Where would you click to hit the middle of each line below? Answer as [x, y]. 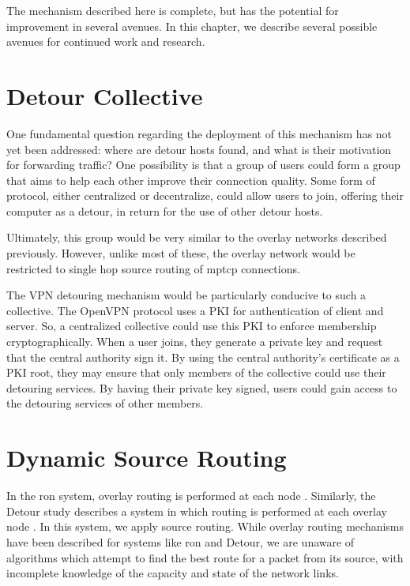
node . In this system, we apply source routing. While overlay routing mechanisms [205, 526]
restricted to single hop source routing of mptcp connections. [153, 268]
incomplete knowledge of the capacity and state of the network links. [173, 573]
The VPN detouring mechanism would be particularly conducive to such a [186, 295]
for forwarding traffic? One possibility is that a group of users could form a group [203, 165]
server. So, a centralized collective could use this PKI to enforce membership [192, 326]
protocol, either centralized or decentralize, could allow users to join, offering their [205, 195]
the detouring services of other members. [105, 403]
